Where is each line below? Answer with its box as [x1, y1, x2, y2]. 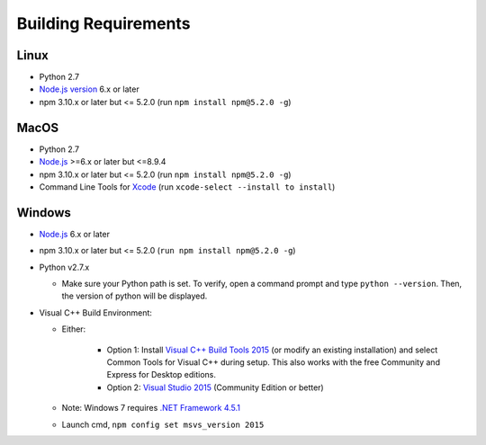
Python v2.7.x [39, 262, 90, 272]
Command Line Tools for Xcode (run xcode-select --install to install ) [39, 181, 336, 192]
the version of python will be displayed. [61, 290, 208, 301]
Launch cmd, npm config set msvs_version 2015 [61, 419, 265, 430]
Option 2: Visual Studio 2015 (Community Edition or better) [106, 382, 324, 393]
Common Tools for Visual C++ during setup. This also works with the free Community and [106, 356, 441, 368]
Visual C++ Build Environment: [39, 307, 153, 318]
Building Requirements [16, 13, 191, 33]
